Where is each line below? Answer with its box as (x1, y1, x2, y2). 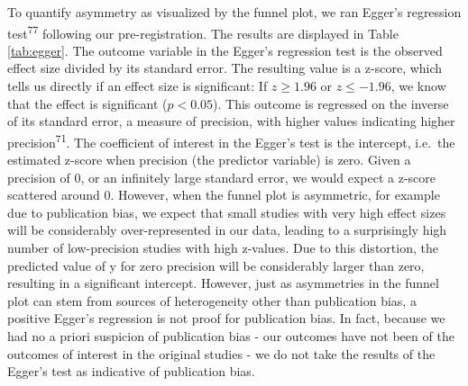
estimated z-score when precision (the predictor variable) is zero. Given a (7, 150, 411, 169)
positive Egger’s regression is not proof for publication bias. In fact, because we (7, 309, 445, 328)
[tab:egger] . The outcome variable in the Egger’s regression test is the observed (7, 40, 443, 59)
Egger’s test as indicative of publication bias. (7, 362, 255, 381)
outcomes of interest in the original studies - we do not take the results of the (7, 344, 436, 363)
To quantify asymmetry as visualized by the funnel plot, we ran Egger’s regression (7, 3, 462, 21)
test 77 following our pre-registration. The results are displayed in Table (7, 21, 399, 42)
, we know (390, 76, 446, 95)
